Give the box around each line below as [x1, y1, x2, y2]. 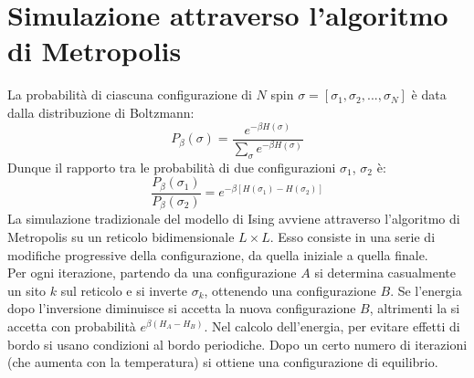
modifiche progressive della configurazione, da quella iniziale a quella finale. [7, 245, 428, 264]
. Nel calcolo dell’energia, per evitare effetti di [204, 316, 460, 335]
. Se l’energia [390, 280, 462, 299]
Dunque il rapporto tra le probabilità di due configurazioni [7, 157, 336, 176]
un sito [7, 280, 47, 299]
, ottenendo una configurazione [204, 280, 376, 299]
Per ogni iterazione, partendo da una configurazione [7, 263, 297, 282]
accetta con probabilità [7, 316, 136, 335]
